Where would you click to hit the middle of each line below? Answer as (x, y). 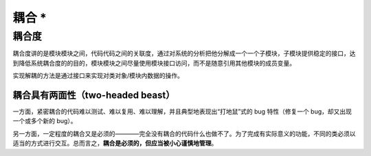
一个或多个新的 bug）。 (45, 121)
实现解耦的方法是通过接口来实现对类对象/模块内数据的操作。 (98, 76)
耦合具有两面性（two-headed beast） (94, 95)
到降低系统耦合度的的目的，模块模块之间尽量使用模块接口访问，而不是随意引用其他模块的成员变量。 (154, 63)
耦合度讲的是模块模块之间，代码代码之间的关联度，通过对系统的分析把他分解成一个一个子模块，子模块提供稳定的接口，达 (184, 53)
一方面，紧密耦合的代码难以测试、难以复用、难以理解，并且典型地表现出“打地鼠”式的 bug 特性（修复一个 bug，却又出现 (182, 112)
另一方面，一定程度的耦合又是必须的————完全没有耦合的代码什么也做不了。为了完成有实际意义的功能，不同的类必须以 (184, 133)
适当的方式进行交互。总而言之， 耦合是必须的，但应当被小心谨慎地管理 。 (115, 143)
